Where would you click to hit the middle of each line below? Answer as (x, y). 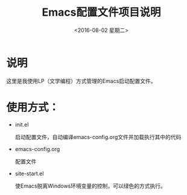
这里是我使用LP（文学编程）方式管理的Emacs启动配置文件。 (81, 81)
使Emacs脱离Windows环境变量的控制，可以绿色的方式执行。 (90, 186)
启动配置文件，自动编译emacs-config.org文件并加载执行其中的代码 (98, 137)
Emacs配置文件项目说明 (101, 12)
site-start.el (29, 173)
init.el (22, 125)
